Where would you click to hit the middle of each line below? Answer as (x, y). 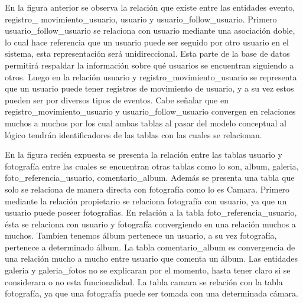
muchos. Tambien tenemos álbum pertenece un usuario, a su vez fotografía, (141, 235)
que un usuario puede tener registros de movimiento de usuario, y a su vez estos (149, 88)
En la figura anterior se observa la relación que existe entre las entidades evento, (150, 7)
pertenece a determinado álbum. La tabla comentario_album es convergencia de (150, 247)
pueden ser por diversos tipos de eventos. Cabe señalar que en (117, 100)
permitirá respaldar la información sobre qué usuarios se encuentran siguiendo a (149, 65)
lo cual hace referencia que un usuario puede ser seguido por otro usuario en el (147, 42)
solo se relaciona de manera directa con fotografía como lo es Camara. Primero (147, 189)
